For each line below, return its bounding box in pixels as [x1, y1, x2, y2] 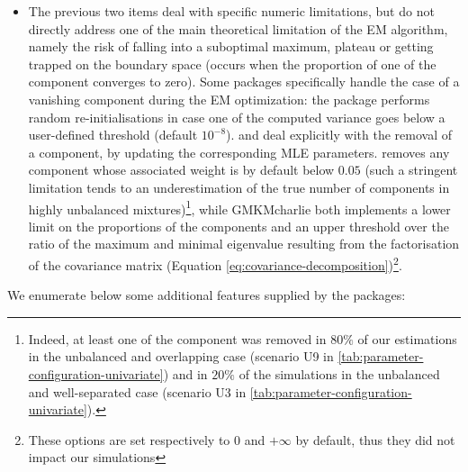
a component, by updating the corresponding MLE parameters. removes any [28, 142, 450, 161]
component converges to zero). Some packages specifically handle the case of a [28, 72, 460, 91]
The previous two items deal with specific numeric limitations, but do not [28, 2, 435, 20]
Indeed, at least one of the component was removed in [28, 329, 327, 348]
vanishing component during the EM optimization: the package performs [28, 89, 430, 108]
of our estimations [357, 329, 457, 348]
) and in [163, 365, 208, 383]
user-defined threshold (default [28, 125, 198, 144]
